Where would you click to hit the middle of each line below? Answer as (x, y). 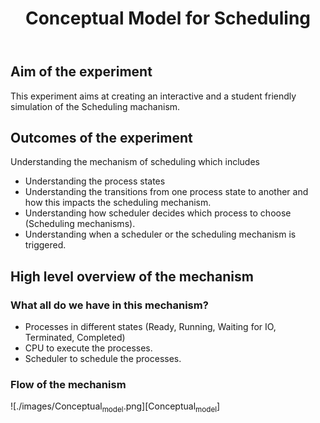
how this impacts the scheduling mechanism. (118, 203)
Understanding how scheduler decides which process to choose (158, 213)
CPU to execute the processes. (88, 348)
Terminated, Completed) (75, 338)
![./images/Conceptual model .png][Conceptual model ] (115, 407)
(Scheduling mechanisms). (80, 224)
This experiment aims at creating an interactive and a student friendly (153, 96)
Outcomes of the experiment (101, 138)
